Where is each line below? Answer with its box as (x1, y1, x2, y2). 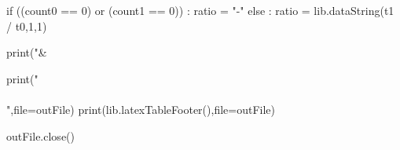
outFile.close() (6, 127, 75, 144)
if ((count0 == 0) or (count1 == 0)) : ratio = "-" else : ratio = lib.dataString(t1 (6, 2, 394, 18)
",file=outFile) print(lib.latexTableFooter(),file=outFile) (6, 101, 275, 117)
